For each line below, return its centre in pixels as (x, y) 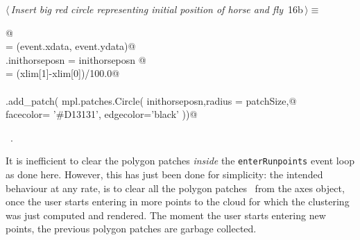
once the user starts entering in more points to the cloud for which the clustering (178, 202)
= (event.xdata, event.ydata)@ (71, 46)
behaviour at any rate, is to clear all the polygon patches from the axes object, (175, 188)
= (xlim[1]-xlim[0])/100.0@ (63, 73)
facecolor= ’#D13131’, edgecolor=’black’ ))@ (102, 114)
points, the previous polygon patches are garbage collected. (131, 229)
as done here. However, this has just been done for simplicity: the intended (164, 174)
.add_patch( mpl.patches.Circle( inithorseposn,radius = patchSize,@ (151, 100)
